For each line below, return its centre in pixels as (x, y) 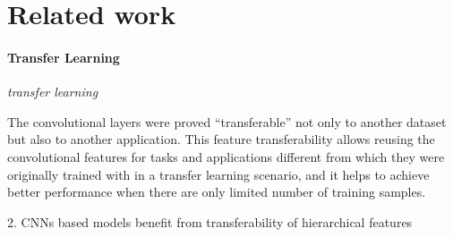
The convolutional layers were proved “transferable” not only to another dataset (227, 121)
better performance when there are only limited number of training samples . (217, 192)
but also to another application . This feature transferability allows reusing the (221, 139)
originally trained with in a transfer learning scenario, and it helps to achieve (218, 174)
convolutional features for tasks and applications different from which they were (226, 156)
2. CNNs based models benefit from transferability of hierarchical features (210, 221)
